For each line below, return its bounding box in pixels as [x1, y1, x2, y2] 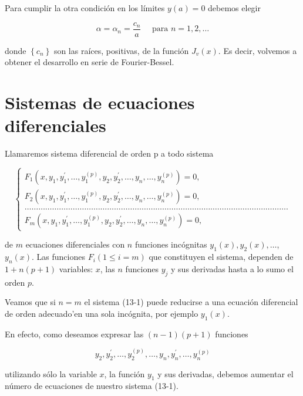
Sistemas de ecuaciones [5, 90, 195, 114]
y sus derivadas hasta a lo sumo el [171, 262, 294, 275]
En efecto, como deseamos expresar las [5, 327, 144, 340]
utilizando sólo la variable [5, 367, 97, 380]
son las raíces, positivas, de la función [53, 44, 189, 56]
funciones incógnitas [134, 238, 207, 251]
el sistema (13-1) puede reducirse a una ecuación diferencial [84, 296, 298, 308]
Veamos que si [5, 296, 56, 308]
